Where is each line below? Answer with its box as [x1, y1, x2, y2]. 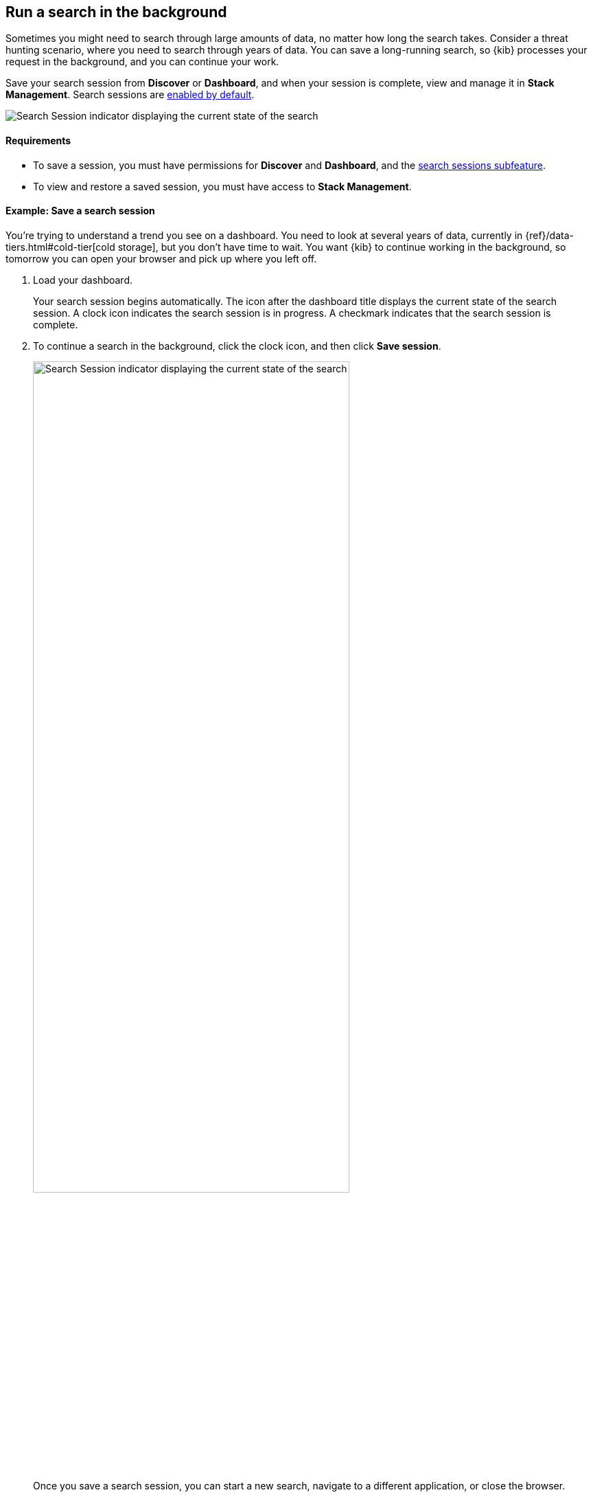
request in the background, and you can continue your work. [5, 56, 279, 68]
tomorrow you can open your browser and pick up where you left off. [5, 252, 317, 264]
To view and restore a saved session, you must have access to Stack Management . [33, 180, 412, 192]
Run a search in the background [5, 3, 227, 21]
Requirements [5, 135, 71, 147]
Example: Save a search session [5, 205, 155, 217]
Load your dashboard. [33, 273, 133, 286]
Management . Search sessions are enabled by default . [5, 89, 255, 101]
